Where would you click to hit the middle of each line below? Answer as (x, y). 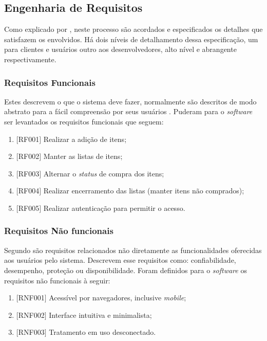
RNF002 (31, 315)
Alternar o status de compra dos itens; (104, 173)
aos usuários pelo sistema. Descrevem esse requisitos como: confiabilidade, (120, 260)
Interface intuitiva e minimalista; (100, 315)
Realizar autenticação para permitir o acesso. (114, 208)
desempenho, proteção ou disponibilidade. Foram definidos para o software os (126, 270)
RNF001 (31, 298)
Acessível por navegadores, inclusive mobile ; (118, 298)
